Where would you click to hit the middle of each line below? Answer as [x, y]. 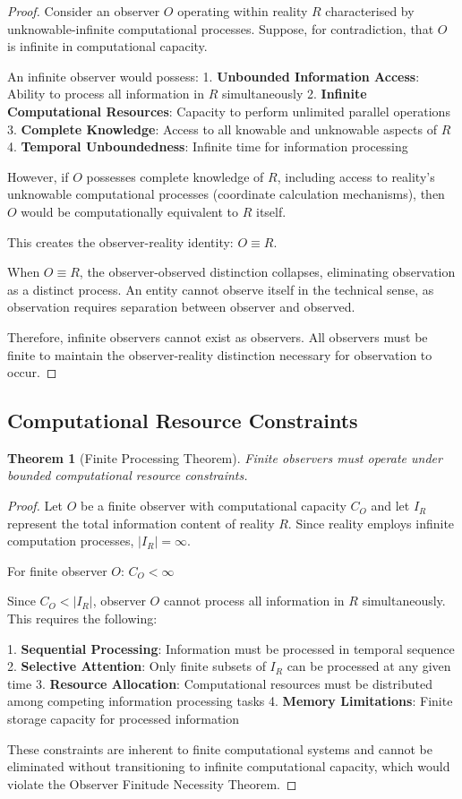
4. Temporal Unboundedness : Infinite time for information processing [208, 146]
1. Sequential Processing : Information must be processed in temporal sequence [231, 648]
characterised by [370, 11]
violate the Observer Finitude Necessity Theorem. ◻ [152, 783]
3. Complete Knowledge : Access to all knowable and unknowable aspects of [222, 129]
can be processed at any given [369, 666]
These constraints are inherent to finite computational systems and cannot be [220, 748]
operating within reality [243, 11]
